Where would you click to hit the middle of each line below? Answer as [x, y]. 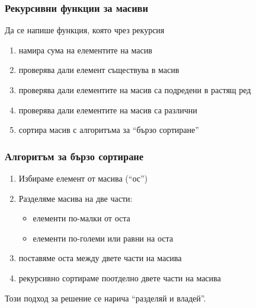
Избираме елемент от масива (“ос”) [83, 178]
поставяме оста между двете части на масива [100, 258]
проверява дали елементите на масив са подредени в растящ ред [135, 90]
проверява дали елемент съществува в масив [99, 70]
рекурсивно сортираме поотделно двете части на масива [120, 277]
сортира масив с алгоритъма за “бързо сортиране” [109, 130]
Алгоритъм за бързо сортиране [74, 156]
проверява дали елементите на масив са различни [108, 109]
